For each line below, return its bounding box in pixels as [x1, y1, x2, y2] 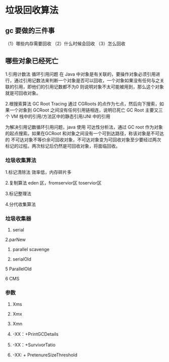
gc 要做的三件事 [5, 26, 55, 35]
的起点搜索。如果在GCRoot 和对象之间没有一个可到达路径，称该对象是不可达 [5, 130, 164, 136]
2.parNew [5, 236, 26, 243]
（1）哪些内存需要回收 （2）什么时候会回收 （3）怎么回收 [5, 41, 126, 46]
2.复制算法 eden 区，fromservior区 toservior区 [5, 180, 102, 186]
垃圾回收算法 [5, 5, 59, 16]
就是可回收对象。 [5, 90, 41, 96]
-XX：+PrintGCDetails [12, 331, 59, 337]
